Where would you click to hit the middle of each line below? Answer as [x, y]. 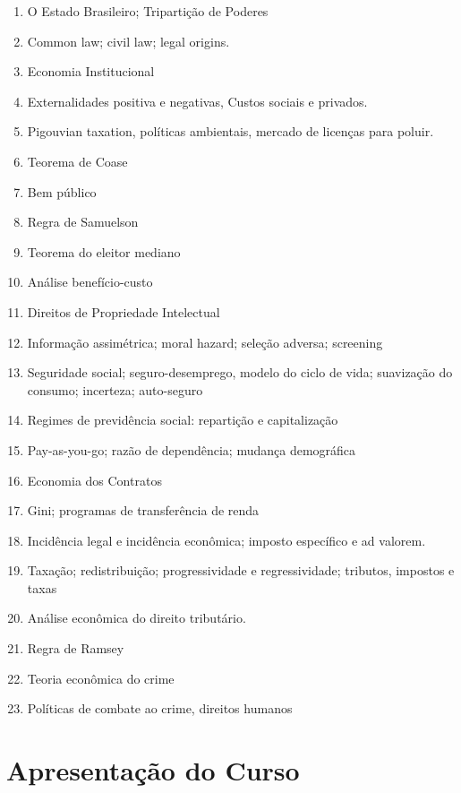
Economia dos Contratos [94, 480]
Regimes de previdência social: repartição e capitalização [183, 420]
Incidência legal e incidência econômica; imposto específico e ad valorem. [226, 540]
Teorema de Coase [77, 161]
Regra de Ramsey [76, 648]
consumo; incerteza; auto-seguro [115, 389]
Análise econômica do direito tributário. [137, 618]
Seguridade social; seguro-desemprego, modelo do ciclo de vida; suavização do [240, 372]
